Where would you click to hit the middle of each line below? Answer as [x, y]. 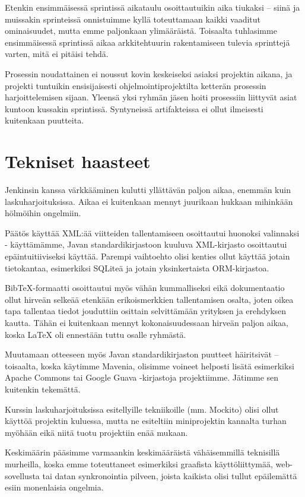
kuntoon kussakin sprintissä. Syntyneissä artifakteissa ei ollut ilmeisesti [134, 108]
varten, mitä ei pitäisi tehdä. [57, 54]
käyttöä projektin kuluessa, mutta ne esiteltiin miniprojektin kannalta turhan [146, 421]
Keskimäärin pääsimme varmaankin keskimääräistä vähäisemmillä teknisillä [142, 452]
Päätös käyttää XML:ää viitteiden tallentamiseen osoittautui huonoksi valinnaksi [152, 232]
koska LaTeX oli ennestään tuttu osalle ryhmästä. [96, 334]
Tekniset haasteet [78, 161]
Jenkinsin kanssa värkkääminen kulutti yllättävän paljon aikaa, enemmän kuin [148, 190]
